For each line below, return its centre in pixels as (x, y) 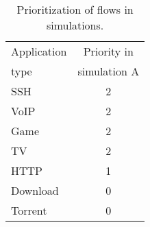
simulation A (109, 71)
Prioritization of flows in (75, 9)
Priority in (108, 51)
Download (35, 190)
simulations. (75, 25)
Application (39, 51)
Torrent (29, 210)
